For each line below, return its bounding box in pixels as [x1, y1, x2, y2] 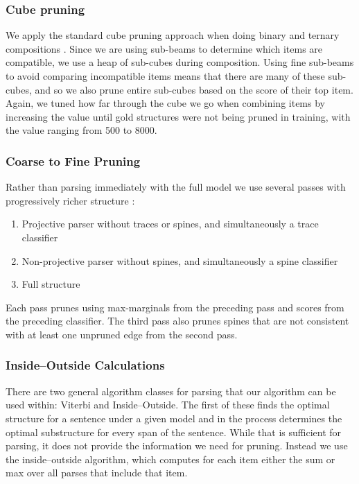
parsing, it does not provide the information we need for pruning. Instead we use [6, 438, 348, 453]
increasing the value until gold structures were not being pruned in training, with [6, 109, 351, 123]
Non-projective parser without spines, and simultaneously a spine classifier [21, 253, 338, 268]
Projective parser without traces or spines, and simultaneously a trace [21, 216, 319, 231]
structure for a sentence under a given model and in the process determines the [6, 410, 342, 425]
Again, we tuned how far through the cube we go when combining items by [6, 96, 325, 110]
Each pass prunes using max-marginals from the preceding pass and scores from [6, 300, 344, 314]
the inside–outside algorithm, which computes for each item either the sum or [6, 451, 335, 466]
